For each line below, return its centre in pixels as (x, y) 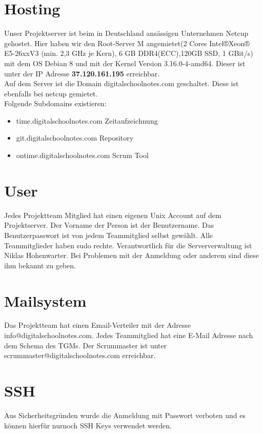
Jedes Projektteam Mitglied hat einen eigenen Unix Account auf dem (113, 215)
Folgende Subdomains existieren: (55, 103)
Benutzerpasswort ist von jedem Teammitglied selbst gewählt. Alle (108, 235)
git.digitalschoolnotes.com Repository (75, 138)
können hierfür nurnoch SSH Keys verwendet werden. (88, 425)
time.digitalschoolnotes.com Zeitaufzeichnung (87, 120)
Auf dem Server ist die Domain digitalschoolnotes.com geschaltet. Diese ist (122, 83)
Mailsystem (45, 300)
